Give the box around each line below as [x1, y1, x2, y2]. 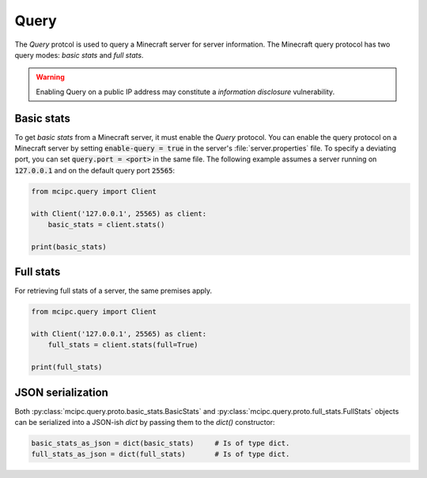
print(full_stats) [31, 362, 103, 372]
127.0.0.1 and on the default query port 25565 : [14, 165, 176, 175]
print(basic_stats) [31, 242, 107, 251]
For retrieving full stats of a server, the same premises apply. [14, 286, 213, 296]
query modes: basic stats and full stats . [14, 50, 144, 59]
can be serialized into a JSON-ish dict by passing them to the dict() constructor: [14, 418, 276, 427]
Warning [36, 72, 65, 82]
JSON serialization [14, 385, 108, 399]
